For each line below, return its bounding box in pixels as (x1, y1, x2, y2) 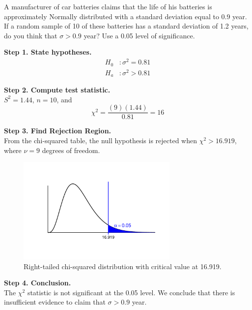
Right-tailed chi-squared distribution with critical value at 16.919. (24, 261, 222, 271)
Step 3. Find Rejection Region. (4, 125, 112, 136)
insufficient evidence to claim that (4, 297, 106, 307)
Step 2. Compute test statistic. (4, 85, 111, 95)
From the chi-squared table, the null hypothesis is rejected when (4, 135, 197, 145)
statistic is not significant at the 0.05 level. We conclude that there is (27, 287, 235, 297)
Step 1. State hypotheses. (4, 47, 92, 57)
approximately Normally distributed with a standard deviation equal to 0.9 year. (4, 11, 247, 21)
